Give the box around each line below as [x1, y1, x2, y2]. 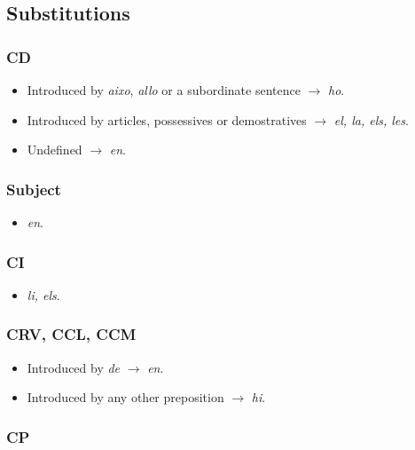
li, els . [27, 285, 60, 304]
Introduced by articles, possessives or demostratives [27, 110, 307, 129]
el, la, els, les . [333, 110, 409, 129]
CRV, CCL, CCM [6, 323, 137, 345]
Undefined [27, 140, 82, 159]
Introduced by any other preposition [27, 388, 224, 407]
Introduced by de [27, 358, 121, 376]
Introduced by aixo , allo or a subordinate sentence [27, 81, 301, 99]
